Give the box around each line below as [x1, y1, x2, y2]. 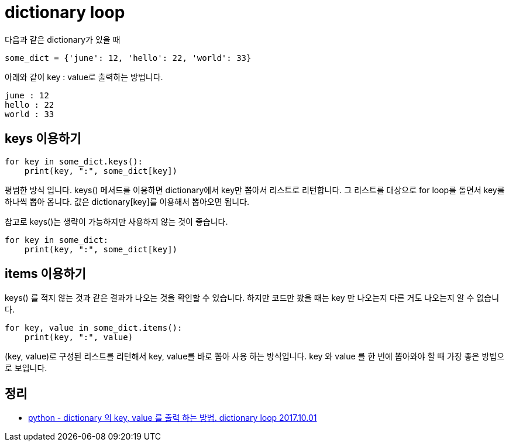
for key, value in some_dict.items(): [5, 323, 183, 333]
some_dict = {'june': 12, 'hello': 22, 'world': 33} [5, 53, 252, 63]
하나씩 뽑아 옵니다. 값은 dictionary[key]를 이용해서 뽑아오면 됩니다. [5, 196, 250, 207]
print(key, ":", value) [24, 332, 133, 342]
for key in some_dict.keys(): [5, 156, 143, 166]
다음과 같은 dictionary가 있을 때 [5, 34, 121, 44]
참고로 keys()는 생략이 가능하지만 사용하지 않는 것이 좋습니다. [5, 216, 228, 227]
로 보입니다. [5, 363, 47, 373]
